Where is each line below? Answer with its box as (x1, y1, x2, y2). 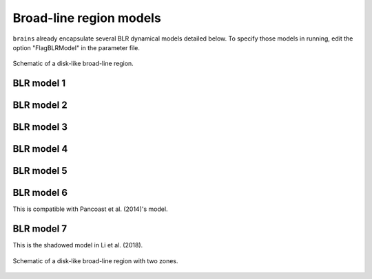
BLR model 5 (12, 165, 68, 177)
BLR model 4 (12, 143, 68, 155)
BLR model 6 (12, 187, 68, 199)
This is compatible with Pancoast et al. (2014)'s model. (12, 205, 168, 213)
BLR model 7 (12, 223, 68, 235)
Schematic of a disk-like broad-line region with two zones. (12, 256, 178, 265)
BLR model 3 (12, 121, 68, 133)
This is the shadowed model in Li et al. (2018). (12, 241, 143, 249)
